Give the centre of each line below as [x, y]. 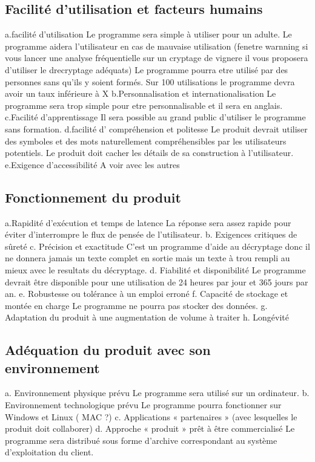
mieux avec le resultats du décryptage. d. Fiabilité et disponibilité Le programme [155, 269]
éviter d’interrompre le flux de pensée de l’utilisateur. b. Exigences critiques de [151, 234]
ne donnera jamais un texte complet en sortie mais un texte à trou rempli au [148, 258]
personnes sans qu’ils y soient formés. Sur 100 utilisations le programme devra [150, 81]
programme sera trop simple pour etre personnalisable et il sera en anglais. [144, 105]
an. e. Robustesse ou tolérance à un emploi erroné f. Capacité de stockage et [147, 294]
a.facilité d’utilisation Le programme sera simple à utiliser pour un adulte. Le [148, 34]
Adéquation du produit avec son [108, 350]
